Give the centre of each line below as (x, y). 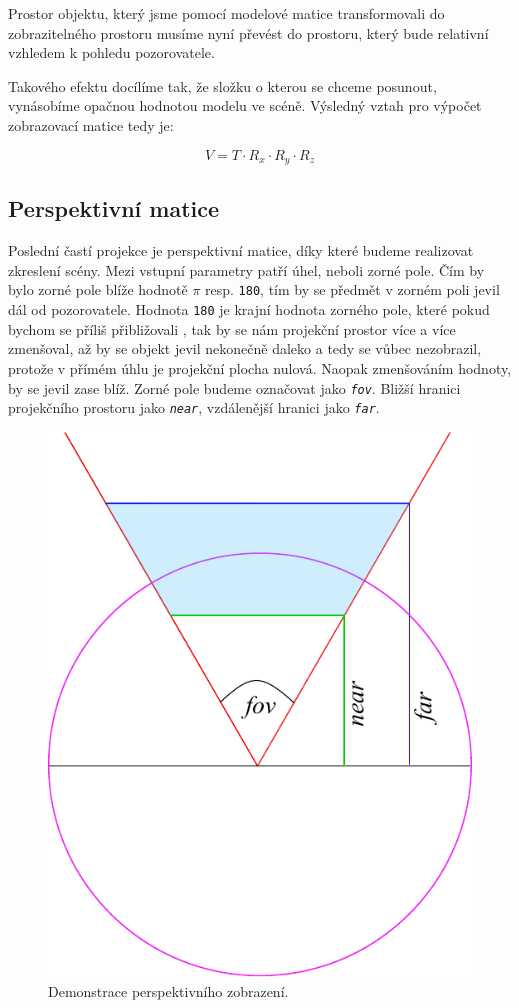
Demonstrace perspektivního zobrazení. (168, 990)
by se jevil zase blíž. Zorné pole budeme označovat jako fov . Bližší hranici (234, 387)
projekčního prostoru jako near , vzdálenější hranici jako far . (194, 407)
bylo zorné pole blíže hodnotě (98, 289)
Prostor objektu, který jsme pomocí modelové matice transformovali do (226, 13)
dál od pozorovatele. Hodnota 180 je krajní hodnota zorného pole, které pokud (249, 309)
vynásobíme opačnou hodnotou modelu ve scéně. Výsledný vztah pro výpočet (245, 105)
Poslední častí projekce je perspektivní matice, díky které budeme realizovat (241, 250)
